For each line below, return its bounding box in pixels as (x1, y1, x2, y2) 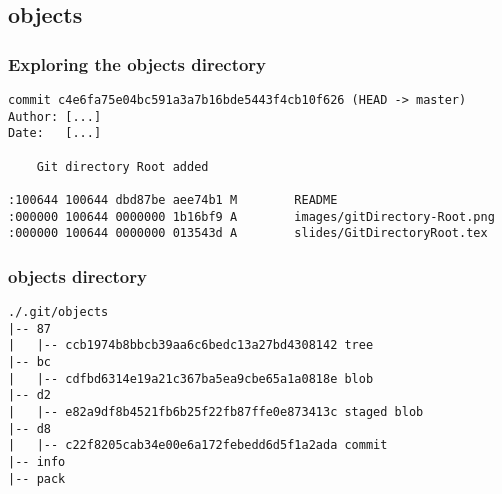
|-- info (8, 455, 66, 470)
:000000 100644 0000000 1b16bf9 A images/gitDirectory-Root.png (8, 209, 495, 224)
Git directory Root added (36, 159, 209, 174)
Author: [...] (8, 109, 102, 124)
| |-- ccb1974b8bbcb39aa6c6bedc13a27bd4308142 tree (8, 338, 374, 353)
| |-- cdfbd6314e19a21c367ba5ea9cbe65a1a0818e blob (8, 371, 374, 386)
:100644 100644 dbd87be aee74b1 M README (8, 192, 338, 207)
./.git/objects (8, 305, 109, 320)
